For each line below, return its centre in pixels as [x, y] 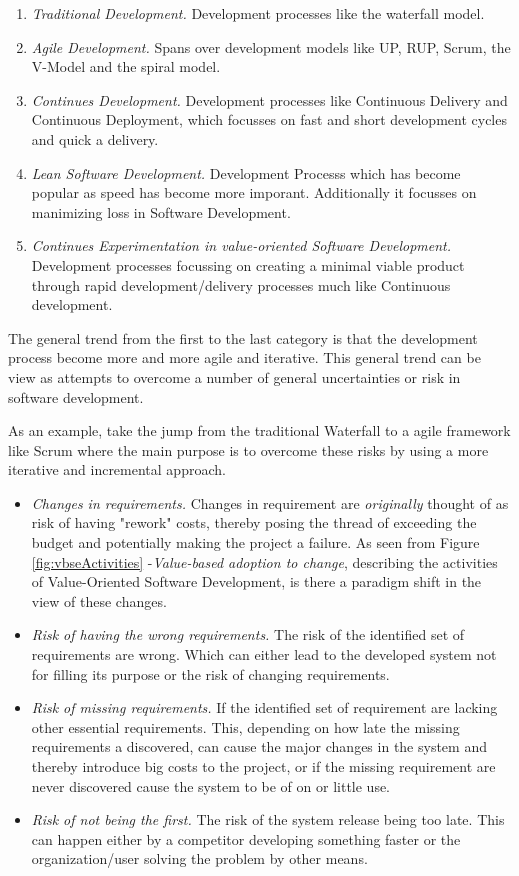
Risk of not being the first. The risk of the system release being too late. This [268, 819]
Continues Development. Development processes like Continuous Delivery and [269, 99]
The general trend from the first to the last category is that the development [243, 337]
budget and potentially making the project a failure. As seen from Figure [255, 542]
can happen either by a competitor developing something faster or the [246, 838]
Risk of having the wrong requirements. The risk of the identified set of [248, 634]
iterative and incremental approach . [117, 469]
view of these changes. [99, 600]
